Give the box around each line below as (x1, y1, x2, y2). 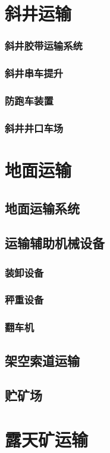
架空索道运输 (5, 351, 80, 369)
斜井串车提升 (5, 66, 64, 81)
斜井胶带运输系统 (5, 38, 83, 53)
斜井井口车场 (5, 120, 64, 135)
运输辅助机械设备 (5, 234, 105, 252)
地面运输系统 (5, 198, 80, 217)
